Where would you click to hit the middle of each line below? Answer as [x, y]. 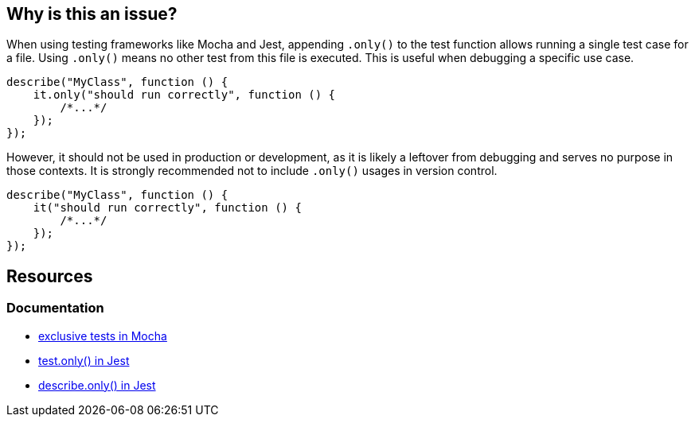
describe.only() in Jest [97, 385]
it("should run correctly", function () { [167, 208]
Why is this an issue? [92, 14]
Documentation [55, 308]
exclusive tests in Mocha [103, 336]
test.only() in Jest [84, 360]
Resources [50, 276]
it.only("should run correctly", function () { [184, 95]
